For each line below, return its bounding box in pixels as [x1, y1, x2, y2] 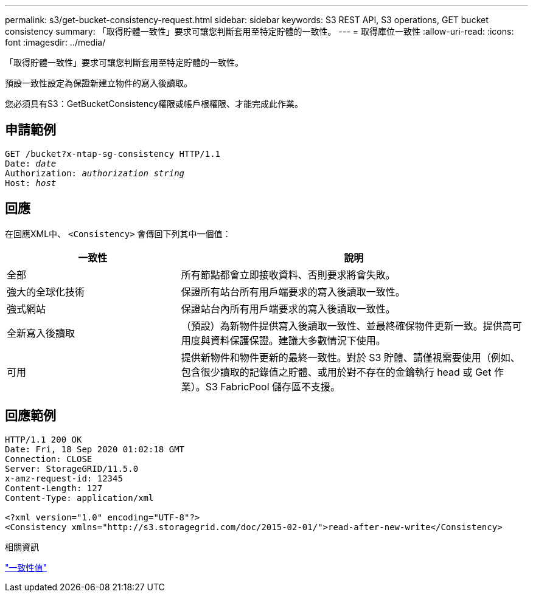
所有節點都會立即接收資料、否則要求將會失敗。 [181, 268, 395, 281]
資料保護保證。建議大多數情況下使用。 [210, 334, 386, 347]
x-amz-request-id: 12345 [5, 473, 123, 483]
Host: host [5, 178, 57, 188]
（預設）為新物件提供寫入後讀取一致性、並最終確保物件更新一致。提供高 [181, 319, 512, 332]
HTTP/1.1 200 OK [5, 434, 82, 444]
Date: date [5, 158, 57, 168]
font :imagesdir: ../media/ [5, 37, 106, 47]
